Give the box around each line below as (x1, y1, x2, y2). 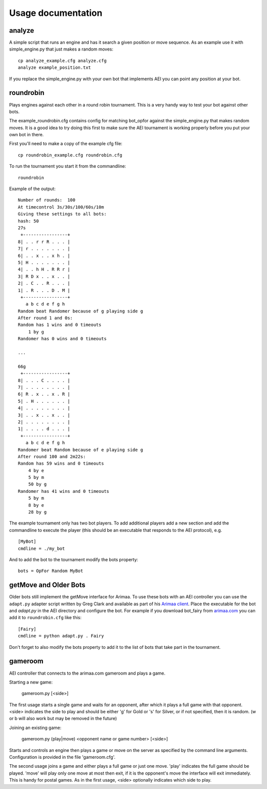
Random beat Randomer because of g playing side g (18, 308, 143, 314)
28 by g (28, 509, 47, 515)
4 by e (28, 468, 44, 473)
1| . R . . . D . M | (18, 287, 70, 293)
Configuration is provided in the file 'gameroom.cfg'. (9, 754, 116, 760)
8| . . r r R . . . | (18, 239, 70, 245)
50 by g (28, 481, 47, 487)
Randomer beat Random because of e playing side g (18, 447, 143, 453)
